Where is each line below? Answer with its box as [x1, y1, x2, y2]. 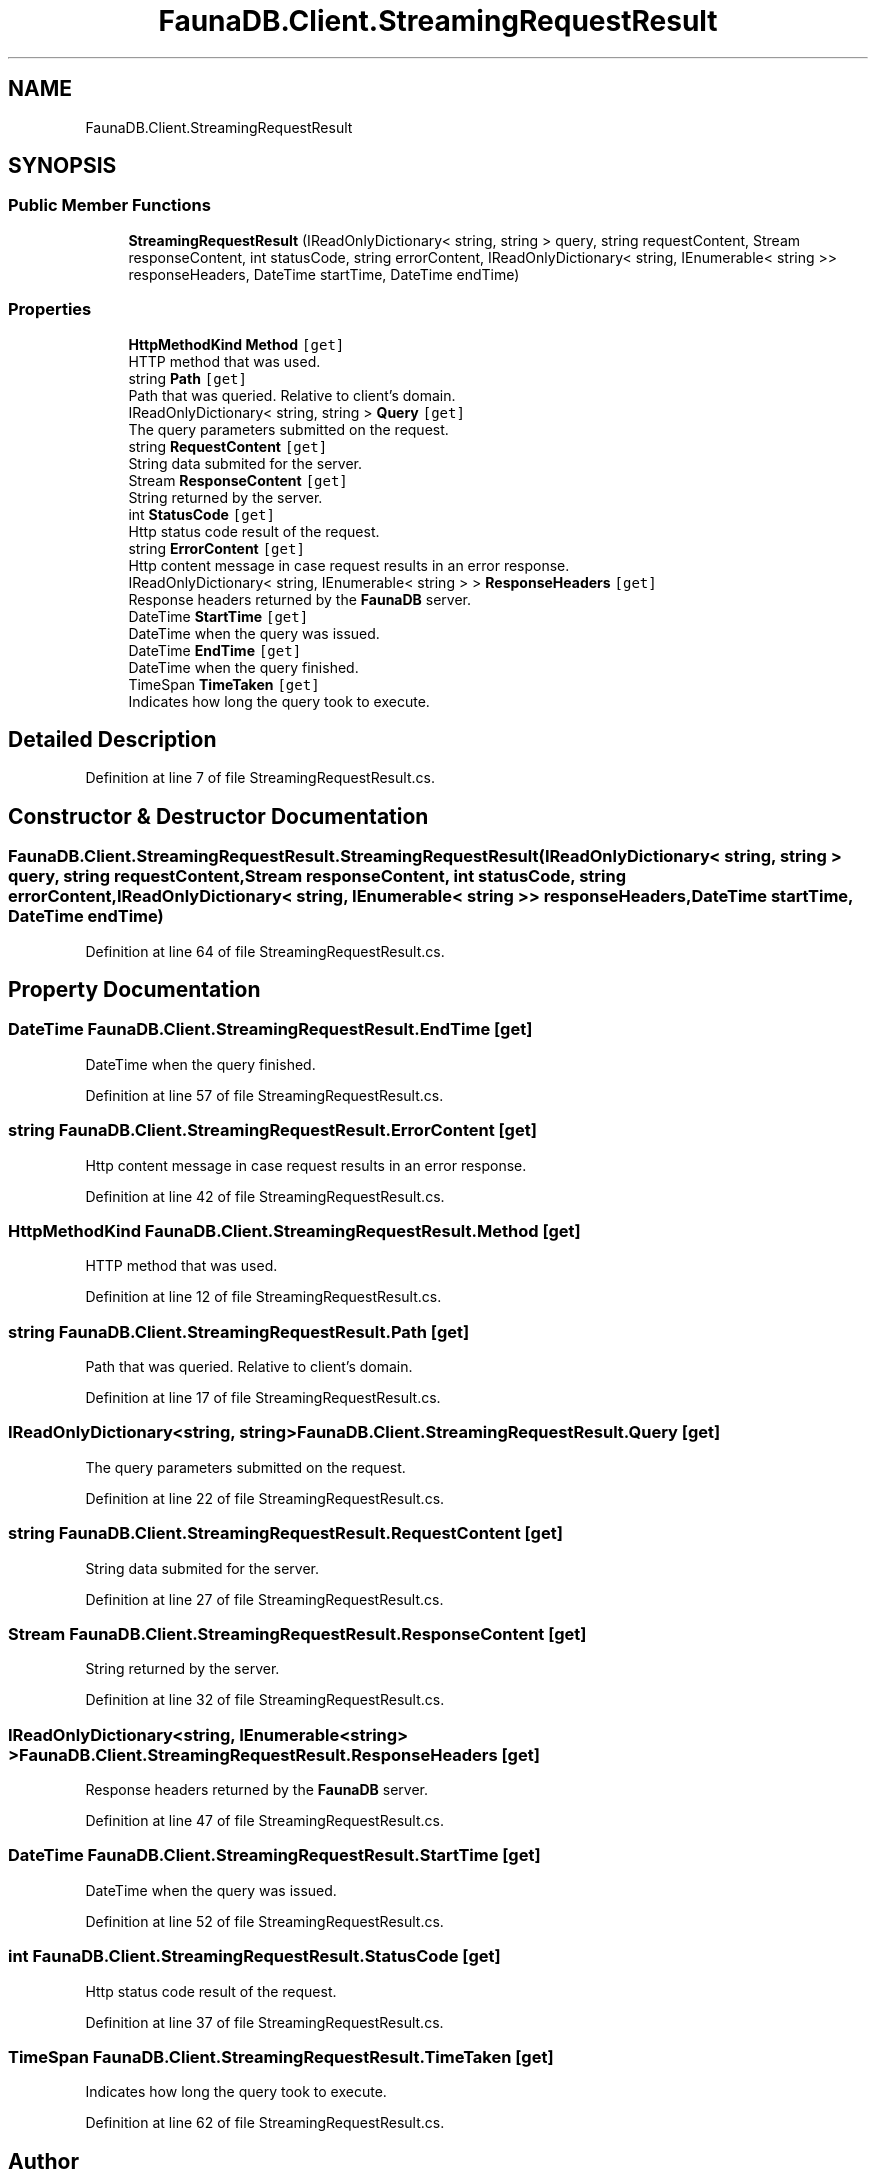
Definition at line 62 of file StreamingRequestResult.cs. [85, 2114, 445, 2132]
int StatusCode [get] [128, 505, 275, 523]
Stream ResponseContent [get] [128, 471, 348, 489]
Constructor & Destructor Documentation [8, 803, 429, 829]
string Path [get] [128, 369, 247, 387]
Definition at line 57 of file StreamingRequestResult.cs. [85, 1086, 444, 1104]
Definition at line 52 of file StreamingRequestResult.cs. [85, 1912, 444, 1930]
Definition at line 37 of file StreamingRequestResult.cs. [85, 2013, 444, 2031]
